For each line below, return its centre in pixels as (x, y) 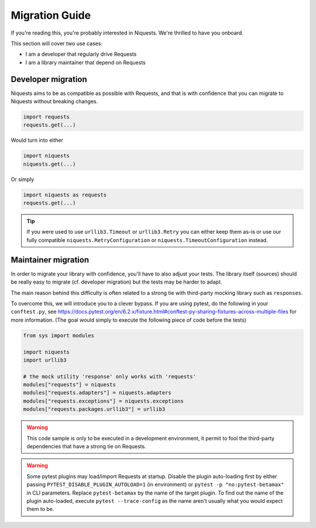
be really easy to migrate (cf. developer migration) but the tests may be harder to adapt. (116, 282)
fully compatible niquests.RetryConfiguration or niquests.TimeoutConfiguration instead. (147, 240)
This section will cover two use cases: (56, 43)
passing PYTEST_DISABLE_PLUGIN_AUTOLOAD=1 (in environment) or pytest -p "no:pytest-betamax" (155, 485)
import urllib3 (45, 360)
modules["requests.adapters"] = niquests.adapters (97, 393)
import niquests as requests (65, 195)
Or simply (23, 179)
